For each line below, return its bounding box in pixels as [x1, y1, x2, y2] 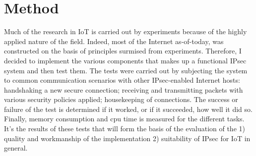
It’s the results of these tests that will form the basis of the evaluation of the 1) [4, 123, 245, 134]
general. [4, 143, 28, 153]
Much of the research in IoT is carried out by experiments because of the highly [4, 26, 247, 37]
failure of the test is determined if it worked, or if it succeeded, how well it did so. [4, 104, 253, 114]
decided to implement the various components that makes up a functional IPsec [4, 55, 247, 65]
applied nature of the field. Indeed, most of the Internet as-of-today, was [4, 36, 224, 46]
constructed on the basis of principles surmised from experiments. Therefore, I [4, 46, 242, 56]
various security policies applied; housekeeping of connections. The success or [4, 94, 238, 104]
